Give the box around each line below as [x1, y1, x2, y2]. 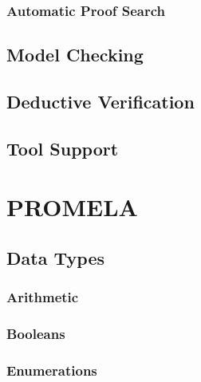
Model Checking [6, 42, 144, 67]
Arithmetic [6, 287, 79, 307]
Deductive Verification [6, 89, 195, 114]
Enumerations [6, 360, 97, 380]
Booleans [6, 324, 65, 344]
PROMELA [6, 191, 138, 223]
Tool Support [6, 136, 119, 160]
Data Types [6, 245, 104, 270]
